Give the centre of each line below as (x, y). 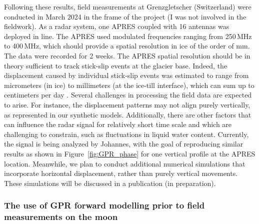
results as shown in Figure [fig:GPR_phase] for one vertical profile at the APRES (130, 153)
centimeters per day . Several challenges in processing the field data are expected (128, 95)
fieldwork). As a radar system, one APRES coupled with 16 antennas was (117, 26)
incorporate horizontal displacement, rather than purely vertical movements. (121, 173)
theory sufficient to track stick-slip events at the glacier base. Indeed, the (116, 65)
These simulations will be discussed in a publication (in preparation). (110, 183)
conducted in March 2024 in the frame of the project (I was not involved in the (125, 16)
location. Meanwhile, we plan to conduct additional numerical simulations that (125, 163)
